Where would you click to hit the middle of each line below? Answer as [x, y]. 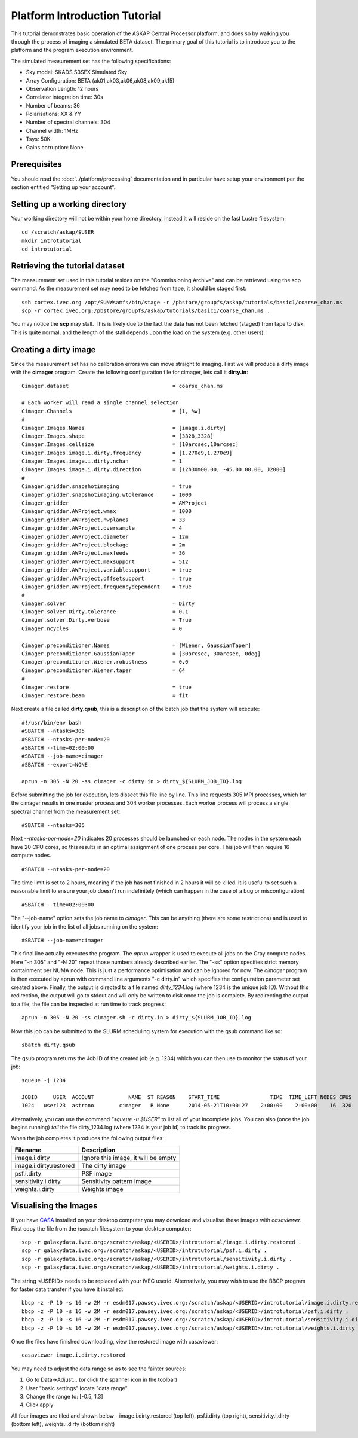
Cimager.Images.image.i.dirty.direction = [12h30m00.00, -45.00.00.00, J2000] [154, 470]
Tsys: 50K [38, 139]
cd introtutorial [47, 249]
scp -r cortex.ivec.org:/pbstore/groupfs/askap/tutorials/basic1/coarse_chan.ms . [146, 311]
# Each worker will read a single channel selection [100, 403]
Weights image [102, 1189]
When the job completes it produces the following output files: [87, 1138]
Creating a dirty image [53, 349]
